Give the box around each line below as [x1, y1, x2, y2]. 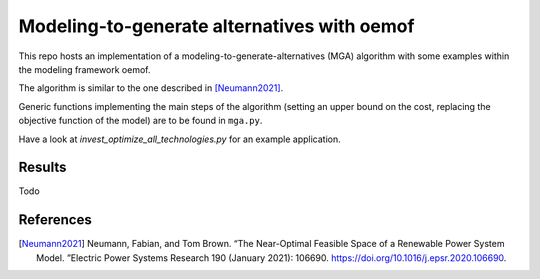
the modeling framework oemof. [18, 63, 151, 75]
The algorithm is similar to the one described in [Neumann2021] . [18, 82, 284, 94]
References [18, 211, 92, 229]
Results [18, 159, 67, 176]
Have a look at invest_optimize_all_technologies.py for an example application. [18, 133, 341, 145]
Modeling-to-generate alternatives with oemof [18, 15, 415, 37]
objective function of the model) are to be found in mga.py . [18, 115, 263, 127]
